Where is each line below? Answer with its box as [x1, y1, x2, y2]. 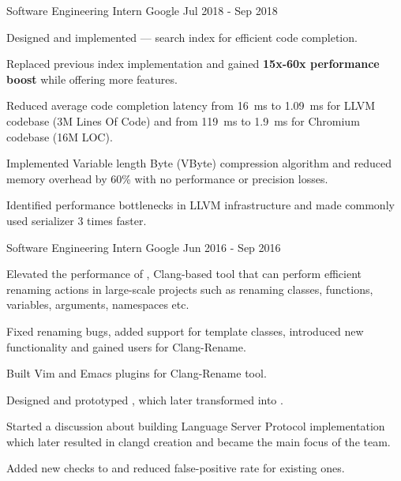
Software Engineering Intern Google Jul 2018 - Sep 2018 [6, 2, 278, 18]
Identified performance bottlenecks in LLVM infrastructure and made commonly [6, 197, 395, 213]
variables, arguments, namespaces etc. [6, 296, 189, 313]
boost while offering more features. [6, 70, 178, 87]
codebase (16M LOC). [6, 128, 113, 145]
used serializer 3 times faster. [6, 212, 147, 228]
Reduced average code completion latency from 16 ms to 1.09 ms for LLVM [6, 97, 376, 114]
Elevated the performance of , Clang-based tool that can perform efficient [6, 265, 362, 282]
